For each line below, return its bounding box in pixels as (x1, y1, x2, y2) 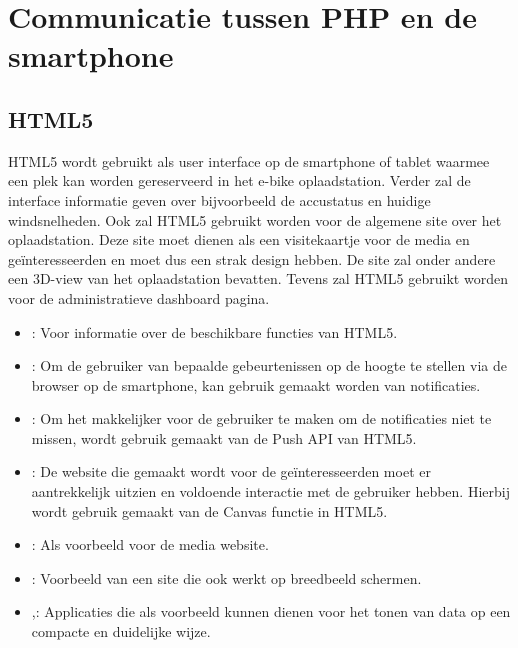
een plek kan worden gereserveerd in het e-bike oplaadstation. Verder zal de (8, 170, 471, 191)
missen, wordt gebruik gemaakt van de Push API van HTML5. (31, 427, 417, 448)
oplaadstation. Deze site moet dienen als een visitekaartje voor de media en (8, 229, 470, 250)
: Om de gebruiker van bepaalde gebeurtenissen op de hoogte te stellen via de (31, 355, 507, 376)
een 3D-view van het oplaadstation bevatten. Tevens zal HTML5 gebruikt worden (8, 268, 508, 289)
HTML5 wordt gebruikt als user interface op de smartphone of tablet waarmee (8, 150, 490, 171)
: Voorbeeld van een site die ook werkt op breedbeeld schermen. (31, 567, 422, 588)
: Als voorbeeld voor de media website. (31, 534, 269, 555)
